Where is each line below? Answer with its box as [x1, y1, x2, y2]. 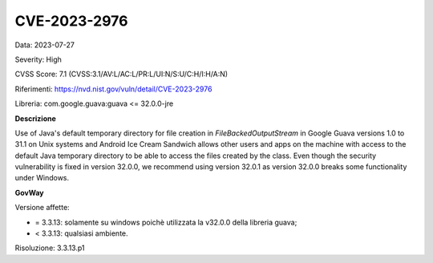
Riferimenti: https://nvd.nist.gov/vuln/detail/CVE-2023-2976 [14, 84, 212, 94]
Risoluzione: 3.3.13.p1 [14, 243, 85, 253]
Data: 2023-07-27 [14, 40, 75, 50]
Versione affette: [14, 203, 70, 212]
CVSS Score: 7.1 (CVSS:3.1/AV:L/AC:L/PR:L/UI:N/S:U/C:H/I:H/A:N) [14, 69, 229, 79]
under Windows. [14, 173, 70, 183]
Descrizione [14, 113, 56, 123]
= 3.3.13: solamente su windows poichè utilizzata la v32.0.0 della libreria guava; [34, 217, 297, 227]
